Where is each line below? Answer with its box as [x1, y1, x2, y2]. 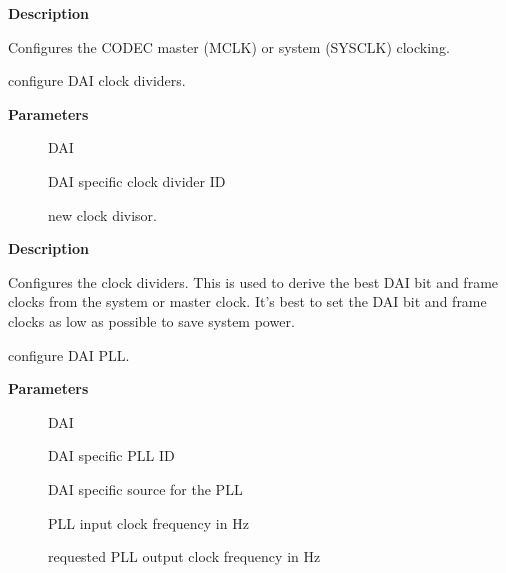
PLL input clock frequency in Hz [48, 512, 249, 533]
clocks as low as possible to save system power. [8, 310, 295, 331]
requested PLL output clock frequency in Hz [48, 546, 321, 567]
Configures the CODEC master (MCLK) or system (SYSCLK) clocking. [8, 36, 450, 57]
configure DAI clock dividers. [8, 70, 186, 91]
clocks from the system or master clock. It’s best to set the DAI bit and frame [8, 291, 487, 312]
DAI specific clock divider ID [48, 170, 226, 191]
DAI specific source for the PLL [48, 478, 243, 499]
